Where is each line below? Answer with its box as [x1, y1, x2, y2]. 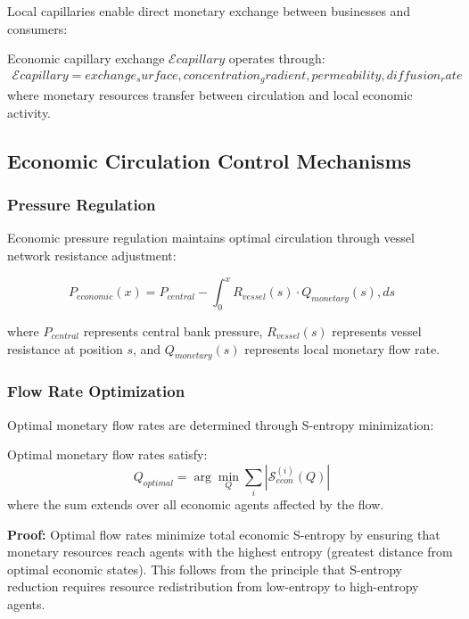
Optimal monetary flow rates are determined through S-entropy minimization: [7, 415, 434, 433]
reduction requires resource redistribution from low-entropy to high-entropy [7, 577, 419, 596]
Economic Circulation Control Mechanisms [7, 146, 412, 174]
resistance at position [7, 339, 123, 358]
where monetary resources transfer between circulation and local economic [7, 86, 413, 104]
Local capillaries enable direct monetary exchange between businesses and [7, 2, 411, 20]
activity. [7, 103, 52, 121]
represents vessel [332, 321, 422, 340]
